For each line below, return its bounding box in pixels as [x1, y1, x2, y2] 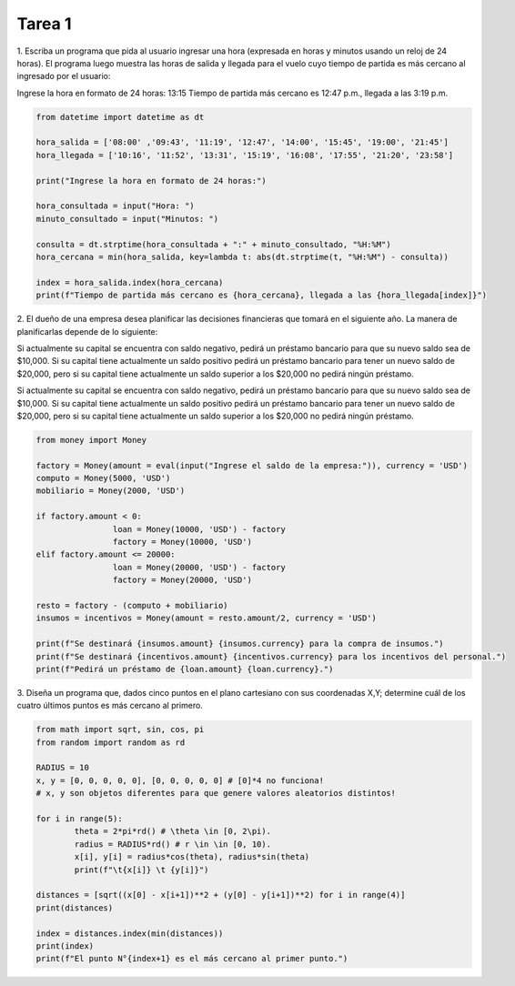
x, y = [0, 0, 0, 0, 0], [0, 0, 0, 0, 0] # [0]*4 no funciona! [35, 775, 325, 786]
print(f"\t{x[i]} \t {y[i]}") [74, 864, 209, 875]
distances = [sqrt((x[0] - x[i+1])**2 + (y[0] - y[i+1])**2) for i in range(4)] [35, 890, 406, 900]
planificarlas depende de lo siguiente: [16, 326, 158, 337]
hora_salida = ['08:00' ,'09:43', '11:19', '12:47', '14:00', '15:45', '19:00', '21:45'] [35, 137, 449, 147]
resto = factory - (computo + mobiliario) [35, 600, 228, 610]
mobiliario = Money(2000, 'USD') [35, 486, 186, 496]
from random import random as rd [35, 737, 186, 748]
